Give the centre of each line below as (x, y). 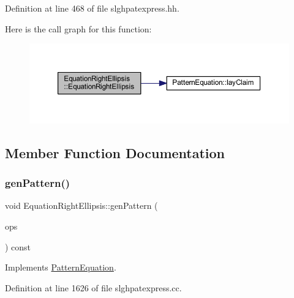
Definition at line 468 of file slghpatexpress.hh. (92, 8)
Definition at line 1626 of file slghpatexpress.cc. (93, 287)
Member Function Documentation (115, 152)
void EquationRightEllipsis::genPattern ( (81, 205)
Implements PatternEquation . (61, 267)
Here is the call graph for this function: (78, 28)
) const (18, 246)
